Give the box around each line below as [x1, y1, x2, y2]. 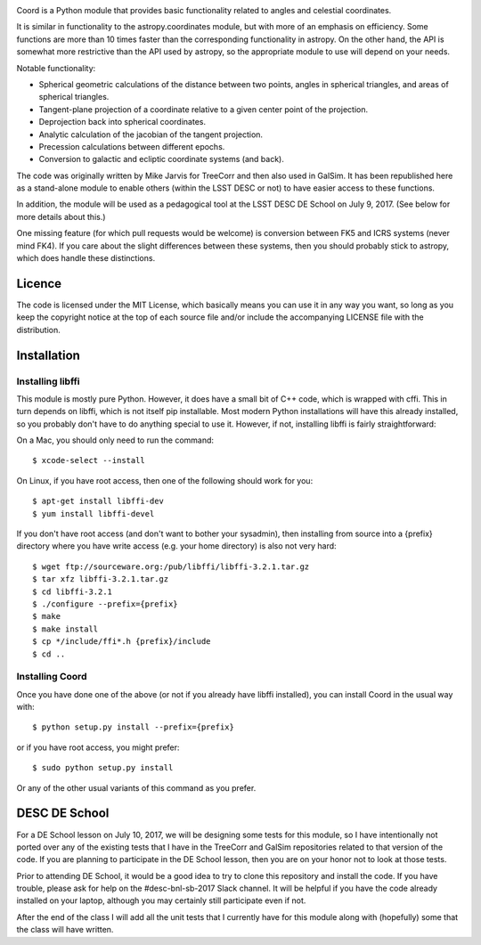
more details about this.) [16, 211, 106, 222]
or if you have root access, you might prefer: [16, 742, 180, 753]
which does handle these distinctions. [16, 253, 156, 264]
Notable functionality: [16, 62, 96, 73]
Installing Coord [16, 671, 87, 683]
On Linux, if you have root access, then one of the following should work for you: [16, 475, 314, 485]
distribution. [16, 324, 61, 335]
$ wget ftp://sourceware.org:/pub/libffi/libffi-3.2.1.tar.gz [32, 561, 310, 572]
